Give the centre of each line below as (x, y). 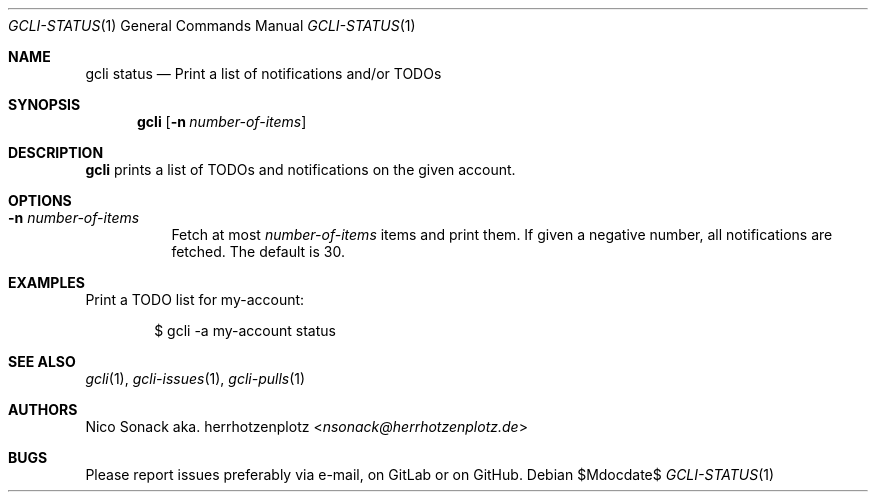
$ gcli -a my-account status (245, 330)
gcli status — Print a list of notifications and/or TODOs (263, 73)
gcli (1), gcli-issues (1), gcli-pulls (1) (195, 378)
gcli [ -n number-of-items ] (222, 121)
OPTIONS (40, 200)
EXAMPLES (46, 282)
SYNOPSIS (44, 104)
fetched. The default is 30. (258, 251)
